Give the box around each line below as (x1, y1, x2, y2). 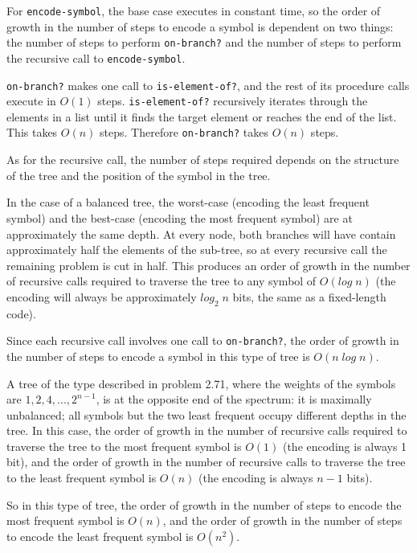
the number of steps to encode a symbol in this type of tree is (6, 347, 310, 364)
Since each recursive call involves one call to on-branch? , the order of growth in (6, 332, 399, 349)
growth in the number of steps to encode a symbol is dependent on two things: (6, 18, 394, 35)
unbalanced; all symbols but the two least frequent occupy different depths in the (6, 406, 407, 423)
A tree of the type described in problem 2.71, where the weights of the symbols (6, 375, 396, 391)
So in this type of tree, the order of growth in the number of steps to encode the (6, 496, 402, 513)
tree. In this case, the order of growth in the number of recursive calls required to (6, 422, 407, 439)
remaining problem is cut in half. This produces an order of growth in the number (6, 256, 411, 273)
